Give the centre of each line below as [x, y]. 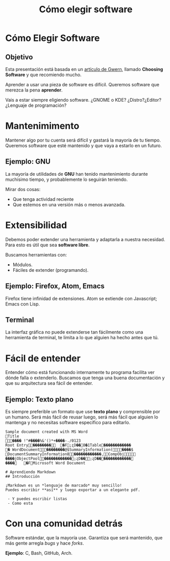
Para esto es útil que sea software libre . [47, 245]
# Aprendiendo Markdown [31, 472]
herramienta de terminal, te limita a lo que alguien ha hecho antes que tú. [82, 338]
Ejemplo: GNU [28, 162]
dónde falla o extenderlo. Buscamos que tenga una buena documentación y [85, 378]
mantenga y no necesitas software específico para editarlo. [68, 423]
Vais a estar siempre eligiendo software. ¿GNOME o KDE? [66, 100]
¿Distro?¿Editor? [144, 100]
